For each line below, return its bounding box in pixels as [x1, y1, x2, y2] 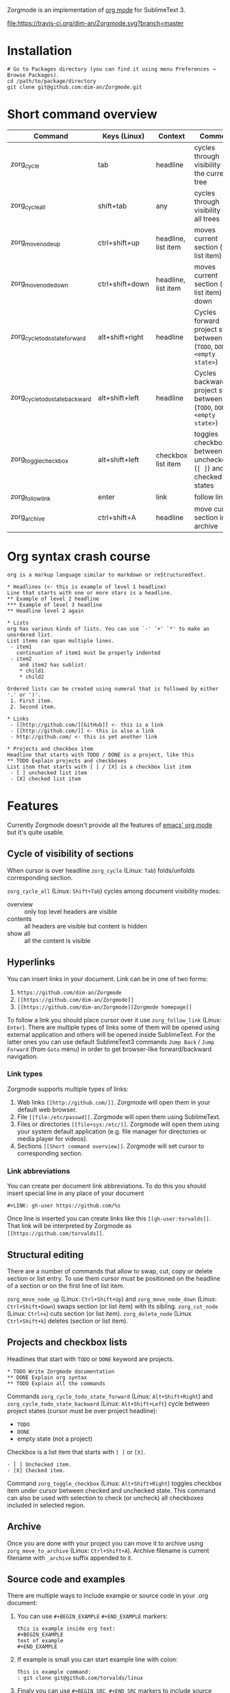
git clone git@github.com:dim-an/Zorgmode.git [7, 84, 142, 91]
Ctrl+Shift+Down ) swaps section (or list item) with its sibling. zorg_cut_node [7, 1302, 218, 1310]
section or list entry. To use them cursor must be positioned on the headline [7, 1274, 220, 1282]
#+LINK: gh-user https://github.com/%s [7, 1203, 121, 1210]
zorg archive [10, 512, 45, 523]
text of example [16, 1637, 64, 1644]
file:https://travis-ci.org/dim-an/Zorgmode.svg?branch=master [7, 19, 184, 27]
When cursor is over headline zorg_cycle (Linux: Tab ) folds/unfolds [7, 866, 195, 874]
